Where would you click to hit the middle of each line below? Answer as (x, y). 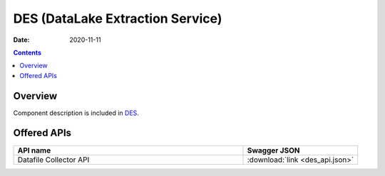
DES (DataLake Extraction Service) (118, 18)
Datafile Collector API (53, 160)
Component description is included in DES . (76, 113)
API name (34, 150)
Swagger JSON (273, 150)
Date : (21, 40)
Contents (27, 53)
